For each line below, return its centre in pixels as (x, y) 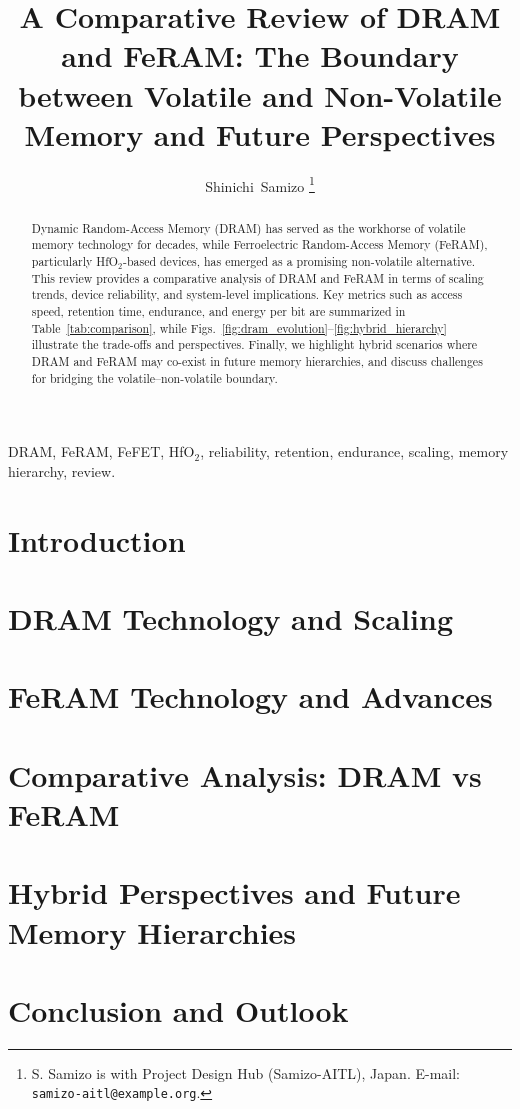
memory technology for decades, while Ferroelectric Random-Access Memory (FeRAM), (259, 244)
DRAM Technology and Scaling (230, 618)
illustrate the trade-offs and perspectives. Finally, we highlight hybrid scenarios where (254, 344)
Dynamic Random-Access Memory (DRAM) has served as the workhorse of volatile (248, 227)
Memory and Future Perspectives (260, 133)
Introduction (97, 539)
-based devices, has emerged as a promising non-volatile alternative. (299, 261)
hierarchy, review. (62, 470)
